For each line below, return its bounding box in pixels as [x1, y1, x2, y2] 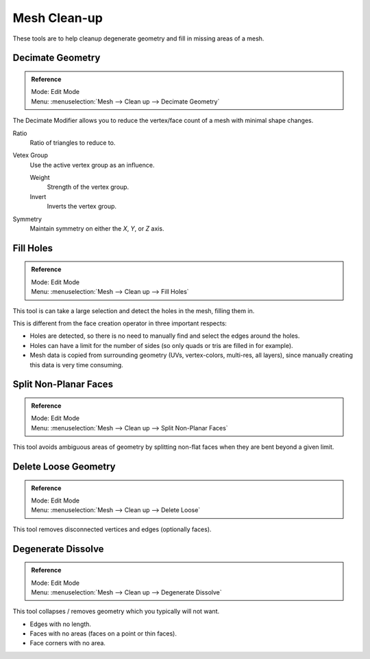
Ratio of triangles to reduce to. [29, 138, 116, 147]
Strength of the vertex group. [47, 183, 129, 192]
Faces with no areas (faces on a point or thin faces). [29, 629, 177, 638]
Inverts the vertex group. [47, 203, 116, 211]
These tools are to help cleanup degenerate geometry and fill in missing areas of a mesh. [12, 34, 264, 43]
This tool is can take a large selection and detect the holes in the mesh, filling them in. [12, 306, 255, 315]
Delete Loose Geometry [12, 461, 116, 472]
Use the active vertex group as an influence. [29, 161, 155, 169]
